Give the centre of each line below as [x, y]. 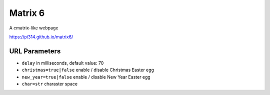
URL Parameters [35, 51]
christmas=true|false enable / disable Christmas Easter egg [88, 70]
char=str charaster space [49, 84]
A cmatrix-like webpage [34, 28]
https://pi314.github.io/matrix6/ [41, 37]
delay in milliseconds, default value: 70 [63, 63]
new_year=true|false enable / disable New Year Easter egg [86, 77]
